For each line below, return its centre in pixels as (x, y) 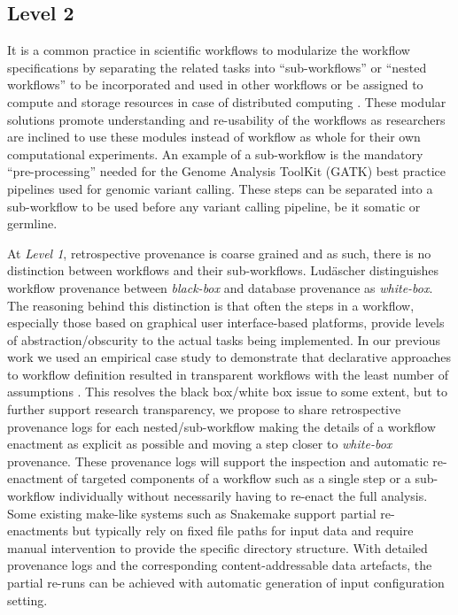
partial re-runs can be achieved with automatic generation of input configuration (226, 583)
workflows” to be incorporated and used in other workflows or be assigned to (215, 85)
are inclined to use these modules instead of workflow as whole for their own (214, 137)
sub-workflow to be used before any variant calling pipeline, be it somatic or (214, 206)
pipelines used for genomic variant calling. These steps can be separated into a (220, 188)
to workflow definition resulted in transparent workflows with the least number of (228, 374)
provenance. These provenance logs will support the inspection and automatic (218, 461)
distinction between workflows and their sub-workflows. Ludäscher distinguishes (223, 270)
